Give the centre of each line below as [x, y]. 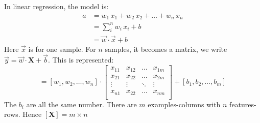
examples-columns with [184, 104]
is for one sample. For [62, 49]
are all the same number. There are [81, 104]
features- [243, 104]
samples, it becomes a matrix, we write [166, 49]
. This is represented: [81, 60]
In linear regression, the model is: [56, 6]
